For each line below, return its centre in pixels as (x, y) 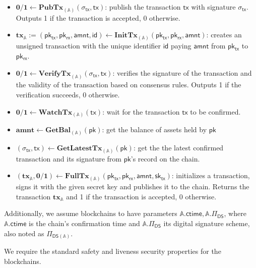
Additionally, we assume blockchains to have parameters (91, 213)
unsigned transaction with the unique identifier (88, 46)
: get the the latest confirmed (178, 147)
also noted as (24, 233)
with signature (213, 7)
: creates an (224, 35)
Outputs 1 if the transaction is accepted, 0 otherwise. (98, 17)
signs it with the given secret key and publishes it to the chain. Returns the (133, 186)
